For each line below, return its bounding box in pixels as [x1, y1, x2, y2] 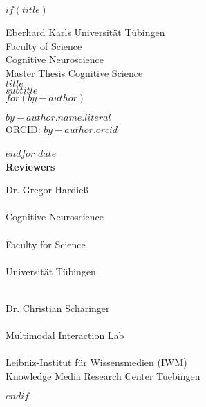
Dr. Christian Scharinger [6, 300, 110, 315]
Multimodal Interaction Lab [6, 328, 124, 343]
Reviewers [6, 159, 55, 173]
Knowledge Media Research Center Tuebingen [6, 368, 200, 383]
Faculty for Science [6, 236, 86, 251]
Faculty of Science [6, 38, 82, 53]
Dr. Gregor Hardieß [6, 182, 88, 197]
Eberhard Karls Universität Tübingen [6, 25, 165, 39]
